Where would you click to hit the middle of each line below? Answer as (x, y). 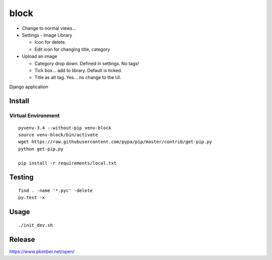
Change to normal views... (49, 28)
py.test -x (32, 198)
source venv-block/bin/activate (58, 135)
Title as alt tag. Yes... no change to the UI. (78, 78)
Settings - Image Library (47, 35)
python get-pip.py (41, 149)
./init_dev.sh (36, 225)
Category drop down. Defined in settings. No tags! (87, 63)
